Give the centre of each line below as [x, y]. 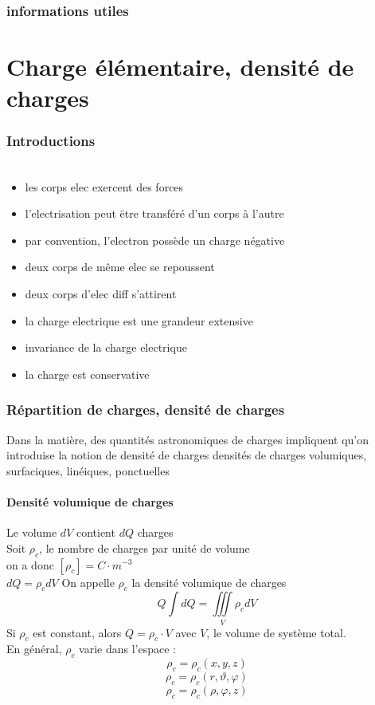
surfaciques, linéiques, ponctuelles [88, 470]
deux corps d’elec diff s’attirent [101, 293]
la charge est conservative [87, 374]
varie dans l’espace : [127, 649]
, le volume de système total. [276, 632]
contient [96, 532]
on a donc [30, 564]
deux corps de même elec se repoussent [120, 267]
